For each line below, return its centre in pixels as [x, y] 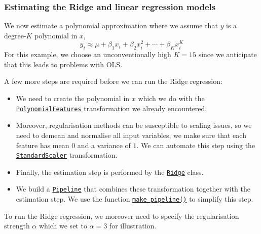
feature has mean [43, 145]
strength [17, 226]
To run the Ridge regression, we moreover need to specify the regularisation [122, 216]
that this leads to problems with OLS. [63, 64]
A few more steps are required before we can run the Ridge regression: [113, 81]
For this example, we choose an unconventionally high [88, 54]
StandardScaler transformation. [67, 155]
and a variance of [104, 145]
